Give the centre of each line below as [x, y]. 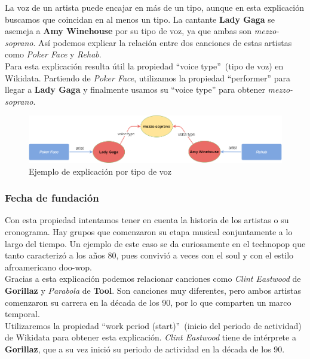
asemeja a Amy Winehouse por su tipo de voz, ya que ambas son [128, 31]
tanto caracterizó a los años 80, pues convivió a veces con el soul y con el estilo [149, 255]
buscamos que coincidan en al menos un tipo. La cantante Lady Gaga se [140, 19]
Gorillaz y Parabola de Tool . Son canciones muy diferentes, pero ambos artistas [153, 290]
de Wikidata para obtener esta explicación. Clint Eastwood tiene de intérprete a [151, 337]
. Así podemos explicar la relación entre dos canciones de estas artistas [162, 42]
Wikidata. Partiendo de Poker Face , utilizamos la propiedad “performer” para [148, 77]
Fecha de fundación [52, 198]
